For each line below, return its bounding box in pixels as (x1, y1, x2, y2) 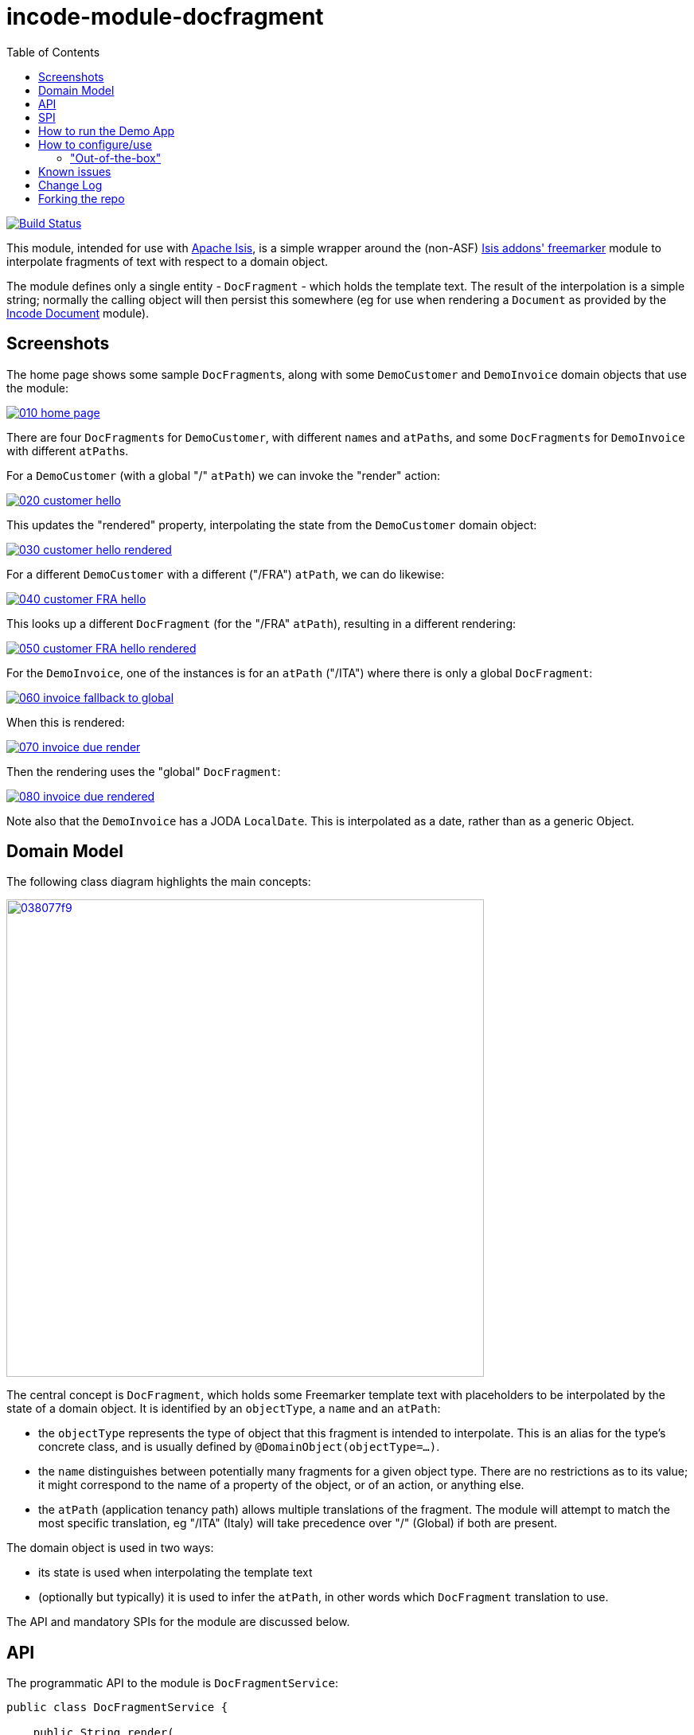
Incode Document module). (6, 306, 150, 320)
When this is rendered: (6, 715, 125, 729)
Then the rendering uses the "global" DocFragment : (6, 764, 281, 778)
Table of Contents (6, 45, 100, 59)
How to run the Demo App (38, 123, 175, 138)
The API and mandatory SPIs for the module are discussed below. (6, 1615, 350, 1629)
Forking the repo (38, 191, 125, 205)
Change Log (38, 177, 103, 192)
